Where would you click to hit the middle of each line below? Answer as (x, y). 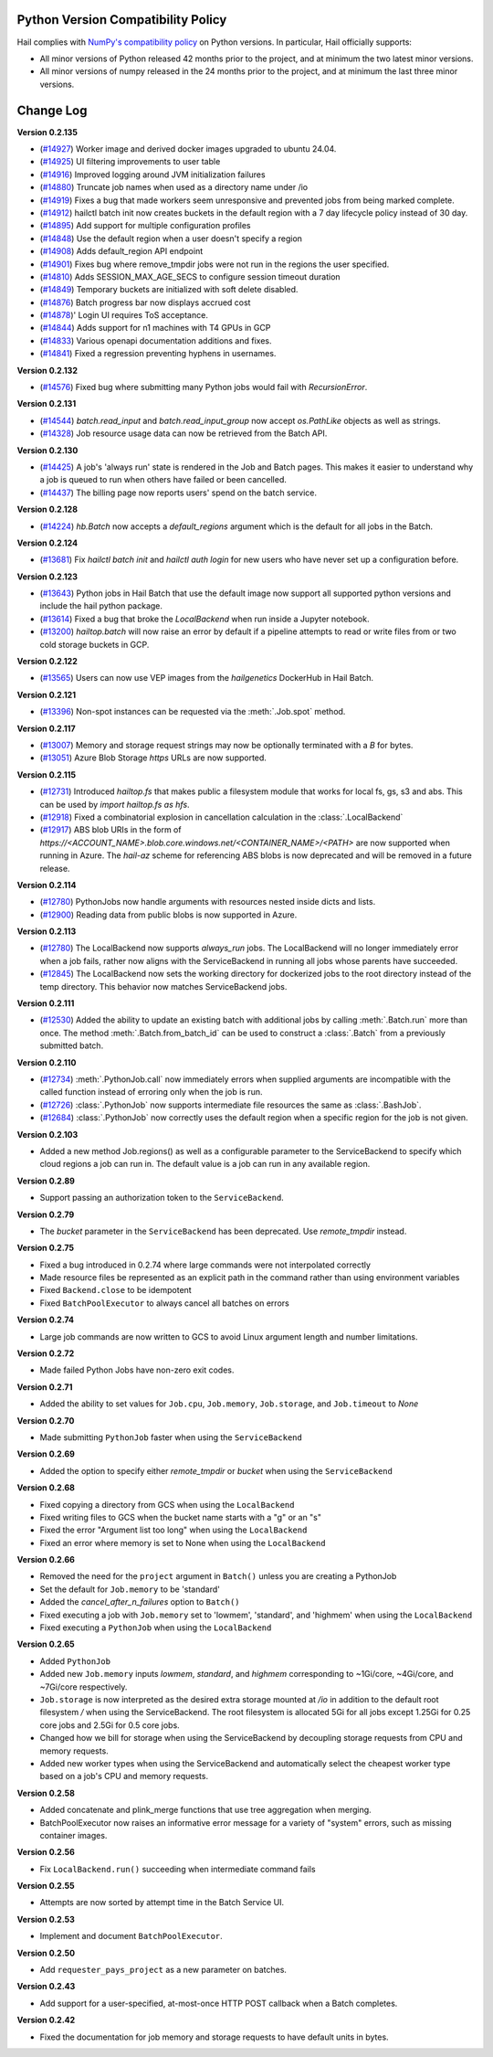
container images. (73, 1835)
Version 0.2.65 (46, 1644)
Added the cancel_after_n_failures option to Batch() (140, 1602)
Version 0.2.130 (47, 450)
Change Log (52, 110)
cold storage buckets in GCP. (94, 644)
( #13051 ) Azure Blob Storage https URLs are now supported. (153, 758)
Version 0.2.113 (47, 931)
